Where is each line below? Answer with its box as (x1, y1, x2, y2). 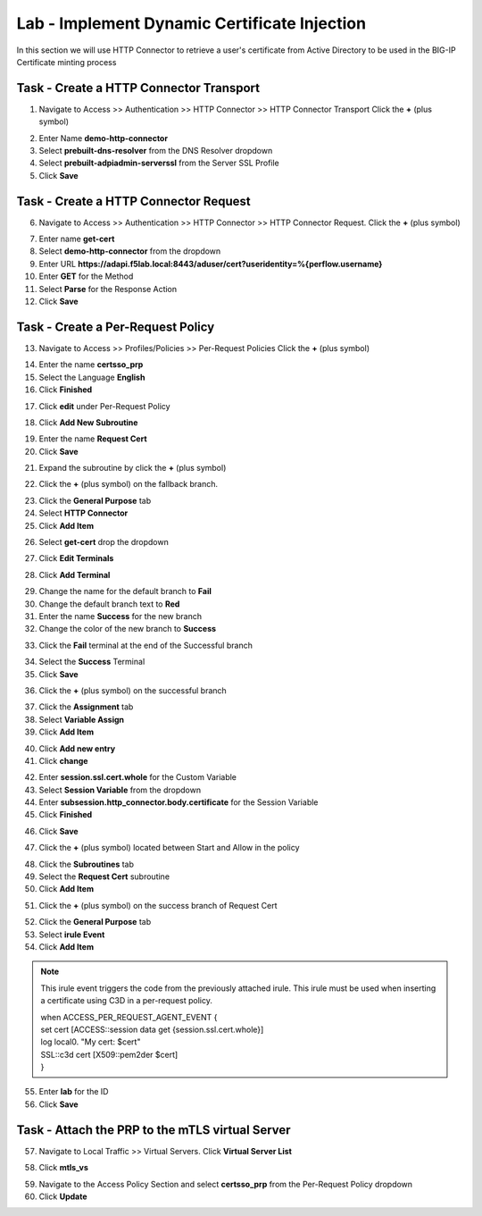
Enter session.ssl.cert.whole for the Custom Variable (38, 772, 237, 783)
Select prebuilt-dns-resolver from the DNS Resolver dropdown (38, 146, 273, 156)
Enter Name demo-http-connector (38, 132, 169, 143)
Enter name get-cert (38, 233, 115, 245)
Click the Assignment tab (38, 701, 134, 712)
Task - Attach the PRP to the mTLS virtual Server (16, 1122, 291, 1137)
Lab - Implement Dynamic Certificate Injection (16, 13, 366, 33)
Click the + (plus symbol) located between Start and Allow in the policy (38, 843, 300, 853)
